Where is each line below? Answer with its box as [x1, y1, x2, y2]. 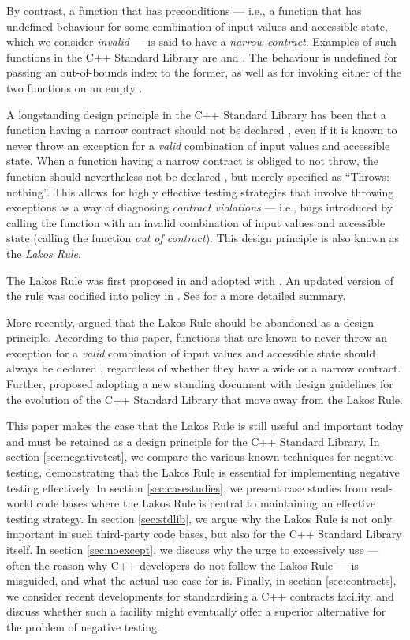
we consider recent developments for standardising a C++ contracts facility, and [6, 587, 394, 604]
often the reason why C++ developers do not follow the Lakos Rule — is [6, 556, 359, 573]
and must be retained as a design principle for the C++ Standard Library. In [6, 432, 380, 449]
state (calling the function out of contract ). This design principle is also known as [6, 230, 400, 246]
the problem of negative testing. [6, 618, 160, 634]
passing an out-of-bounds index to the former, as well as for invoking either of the [6, 64, 402, 80]
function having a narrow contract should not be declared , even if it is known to [6, 122, 397, 138]
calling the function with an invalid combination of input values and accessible [6, 214, 386, 230]
